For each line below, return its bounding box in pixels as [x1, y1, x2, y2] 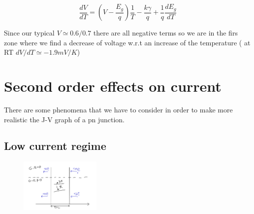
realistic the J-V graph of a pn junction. [4, 114, 125, 124]
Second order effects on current [4, 75, 222, 96]
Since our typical [4, 28, 55, 37]
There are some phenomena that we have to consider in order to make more [4, 104, 233, 114]
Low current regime [4, 138, 106, 153]
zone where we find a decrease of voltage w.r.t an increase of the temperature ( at [4, 37, 251, 47]
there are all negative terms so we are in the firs [93, 28, 238, 37]
